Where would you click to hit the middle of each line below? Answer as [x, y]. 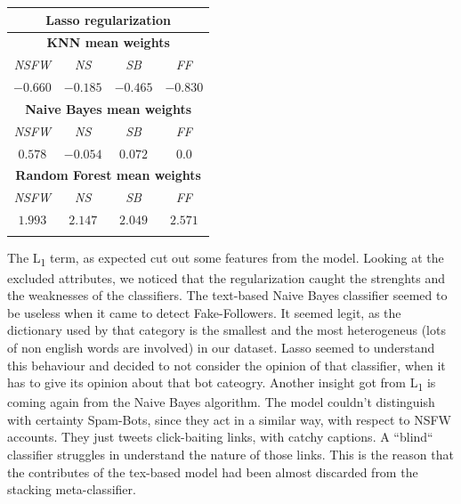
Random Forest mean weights [108, 175]
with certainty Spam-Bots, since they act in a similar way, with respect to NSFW [229, 419]
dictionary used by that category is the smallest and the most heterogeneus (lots [226, 330]
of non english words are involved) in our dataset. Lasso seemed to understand [221, 347]
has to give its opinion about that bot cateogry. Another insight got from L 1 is [222, 383]
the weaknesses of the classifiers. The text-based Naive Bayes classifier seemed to [227, 295]
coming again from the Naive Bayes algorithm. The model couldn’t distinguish [221, 402]
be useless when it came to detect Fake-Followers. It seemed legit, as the [204, 312]
